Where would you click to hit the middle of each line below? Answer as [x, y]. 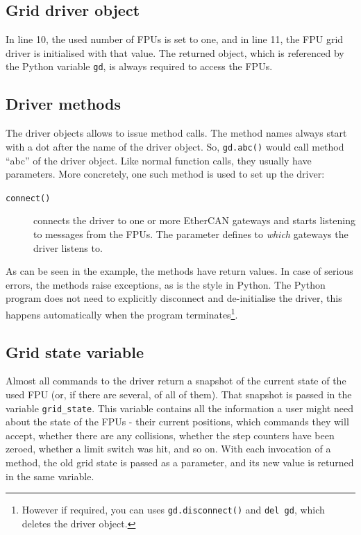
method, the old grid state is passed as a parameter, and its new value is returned [180, 462]
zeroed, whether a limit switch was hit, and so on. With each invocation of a [168, 449]
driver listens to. [68, 247]
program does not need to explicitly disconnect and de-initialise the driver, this [174, 298]
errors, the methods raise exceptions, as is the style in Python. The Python [166, 284]
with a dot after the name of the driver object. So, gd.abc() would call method [175, 146]
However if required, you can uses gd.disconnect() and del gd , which [173, 510]
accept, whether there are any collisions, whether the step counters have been [170, 435]
